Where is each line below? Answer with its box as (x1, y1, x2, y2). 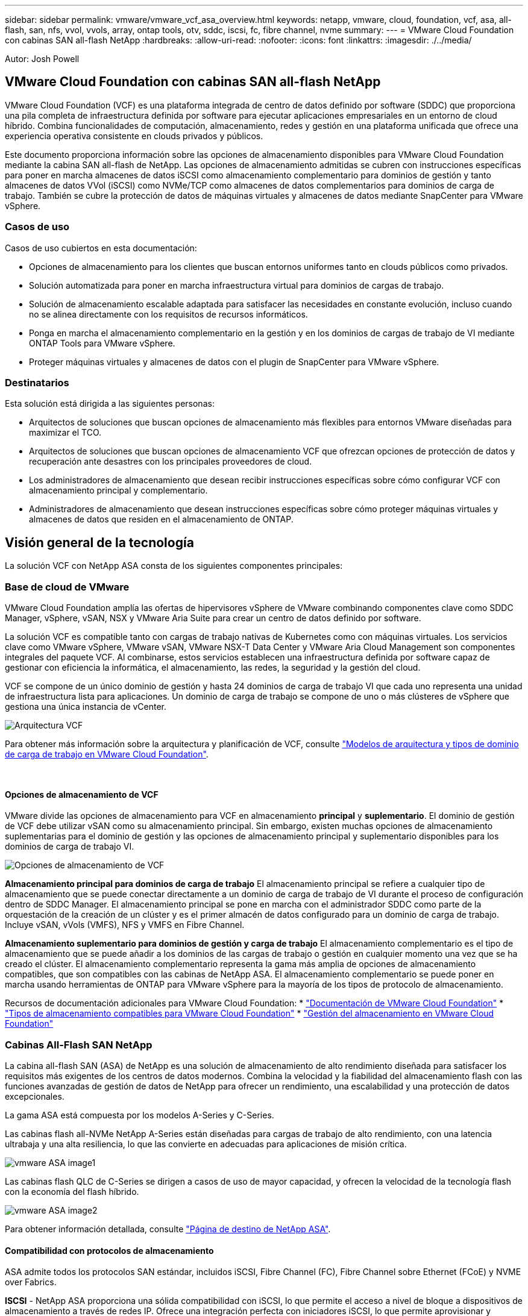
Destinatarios (5, 376, 69, 389)
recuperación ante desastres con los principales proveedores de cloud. (29, 456, 312, 467)
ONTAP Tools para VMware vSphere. (29, 337, 175, 348)
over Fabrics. (5, 1277, 57, 1288)
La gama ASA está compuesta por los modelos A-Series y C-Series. (5, 1109, 274, 1120)
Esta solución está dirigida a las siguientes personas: (5, 398, 215, 409)
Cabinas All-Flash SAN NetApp (5, 1038, 152, 1051)
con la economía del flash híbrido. (5, 1186, 139, 1197)
